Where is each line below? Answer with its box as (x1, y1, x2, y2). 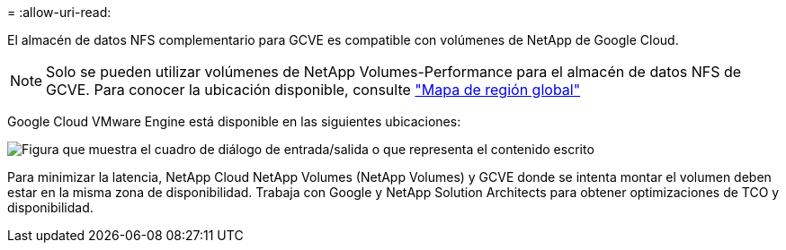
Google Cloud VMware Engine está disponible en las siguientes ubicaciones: (7, 114, 461, 129)
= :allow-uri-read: (7, 4, 112, 20)
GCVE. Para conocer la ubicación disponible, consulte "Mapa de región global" (46, 81, 581, 99)
